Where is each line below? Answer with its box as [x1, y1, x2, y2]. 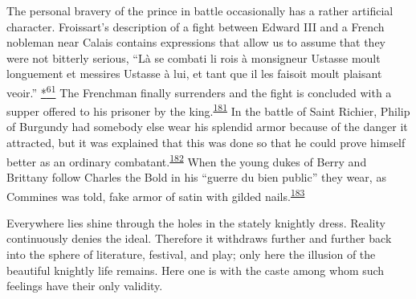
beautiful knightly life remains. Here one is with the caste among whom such [6, 261, 385, 278]
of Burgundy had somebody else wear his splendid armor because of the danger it [6, 118, 408, 135]
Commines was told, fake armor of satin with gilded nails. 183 [6, 185, 305, 204]
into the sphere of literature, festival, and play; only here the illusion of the [6, 245, 376, 262]
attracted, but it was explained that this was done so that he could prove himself [6, 134, 406, 151]
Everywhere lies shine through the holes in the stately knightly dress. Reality [6, 214, 385, 231]
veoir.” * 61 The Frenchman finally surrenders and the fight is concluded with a [6, 81, 392, 100]
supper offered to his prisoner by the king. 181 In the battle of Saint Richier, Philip [6, 100, 410, 119]
